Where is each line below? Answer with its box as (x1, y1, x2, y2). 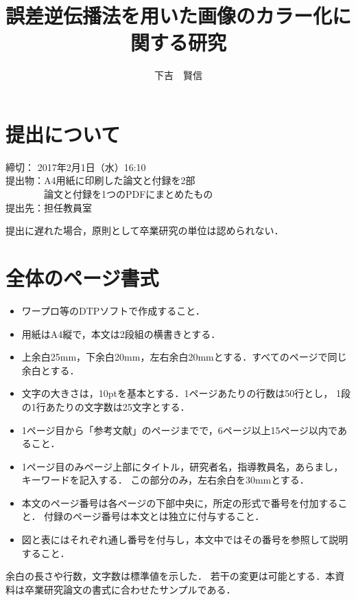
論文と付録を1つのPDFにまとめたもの (43, 187, 213, 201)
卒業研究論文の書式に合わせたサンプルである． (24, 582, 236, 596)
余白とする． (21, 363, 80, 377)
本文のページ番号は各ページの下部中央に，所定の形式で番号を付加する (21, 495, 338, 510)
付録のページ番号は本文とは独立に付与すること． (44, 509, 265, 523)
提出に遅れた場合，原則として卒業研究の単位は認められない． (5, 223, 284, 238)
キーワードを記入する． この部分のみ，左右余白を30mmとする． (21, 473, 309, 487)
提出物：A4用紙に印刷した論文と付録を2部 (5, 173, 195, 188)
